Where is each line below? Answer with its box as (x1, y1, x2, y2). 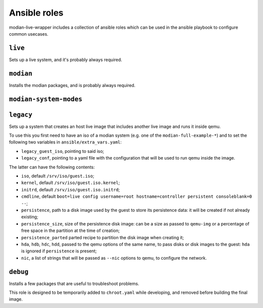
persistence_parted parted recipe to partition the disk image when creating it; (21, 234, 184, 240)
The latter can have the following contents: (9, 164, 95, 170)
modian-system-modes (9, 95, 83, 103)
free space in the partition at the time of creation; (21, 227, 120, 234)
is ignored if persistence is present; (21, 248, 97, 254)
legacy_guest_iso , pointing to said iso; (21, 148, 104, 154)
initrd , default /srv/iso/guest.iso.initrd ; (21, 186, 120, 192)
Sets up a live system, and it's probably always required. (9, 57, 122, 62)
